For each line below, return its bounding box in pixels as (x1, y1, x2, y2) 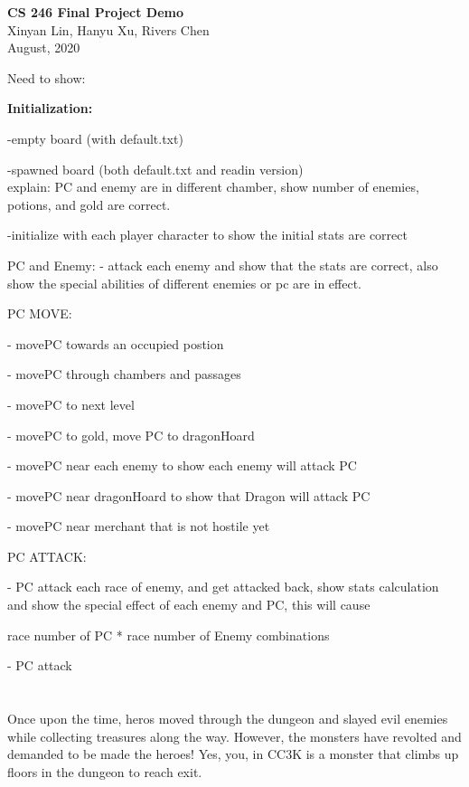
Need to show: (7, 68, 86, 87)
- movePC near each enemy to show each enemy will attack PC (7, 456, 357, 475)
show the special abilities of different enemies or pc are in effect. (7, 273, 361, 292)
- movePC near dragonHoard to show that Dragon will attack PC (7, 486, 371, 505)
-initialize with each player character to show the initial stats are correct (7, 225, 408, 244)
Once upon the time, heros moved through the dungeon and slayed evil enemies (7, 709, 448, 728)
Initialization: (7, 99, 93, 118)
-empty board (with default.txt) (7, 128, 183, 147)
